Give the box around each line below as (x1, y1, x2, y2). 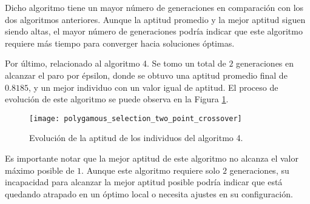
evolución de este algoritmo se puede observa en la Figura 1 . (5, 93, 229, 105)
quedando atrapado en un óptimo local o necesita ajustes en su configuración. (5, 187, 293, 200)
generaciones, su (229, 163, 289, 176)
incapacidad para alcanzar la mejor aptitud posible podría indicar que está (5, 176, 283, 188)
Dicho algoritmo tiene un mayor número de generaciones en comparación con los (5, 1, 304, 13)
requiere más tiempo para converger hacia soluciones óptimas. (5, 36, 235, 49)
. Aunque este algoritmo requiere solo (81, 163, 220, 176)
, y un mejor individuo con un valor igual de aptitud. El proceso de (28, 81, 278, 93)
